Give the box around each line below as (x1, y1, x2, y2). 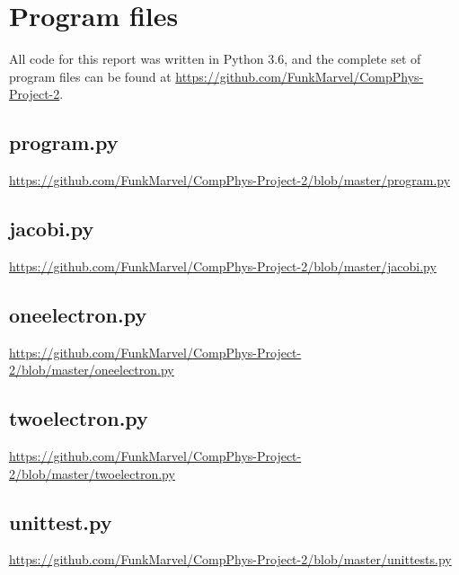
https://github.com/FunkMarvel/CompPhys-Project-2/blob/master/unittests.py (9, 550, 452, 569)
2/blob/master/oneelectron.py (9, 360, 174, 379)
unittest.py (9, 508, 112, 535)
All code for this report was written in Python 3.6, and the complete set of (9, 49, 421, 68)
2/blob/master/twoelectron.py (9, 464, 175, 482)
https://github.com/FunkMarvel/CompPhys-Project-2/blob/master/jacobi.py (9, 256, 437, 275)
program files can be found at (9, 66, 172, 85)
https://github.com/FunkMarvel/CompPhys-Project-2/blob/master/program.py (9, 171, 451, 190)
